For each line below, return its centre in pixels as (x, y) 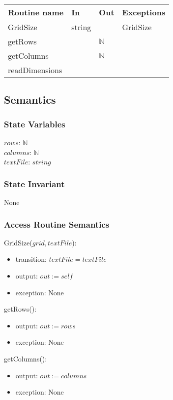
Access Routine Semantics (57, 224)
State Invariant (34, 183)
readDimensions (35, 70)
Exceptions (144, 12)
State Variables (35, 124)
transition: (31, 259)
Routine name (36, 12)
